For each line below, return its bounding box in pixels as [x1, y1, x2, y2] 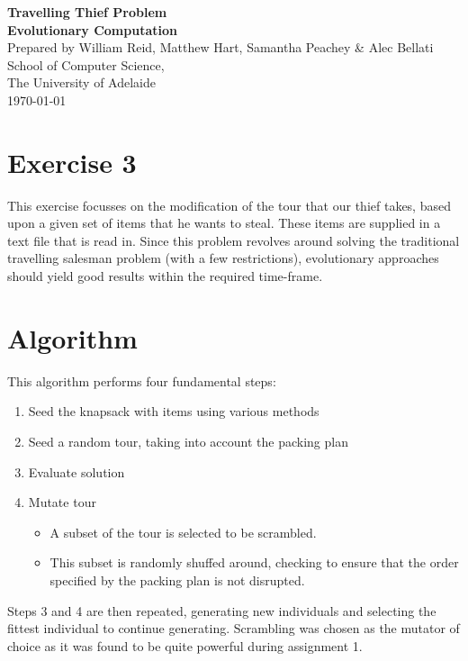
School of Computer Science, [7, 55, 165, 74]
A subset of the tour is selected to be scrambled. [49, 522, 317, 541]
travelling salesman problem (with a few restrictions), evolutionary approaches [7, 249, 439, 267]
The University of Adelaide [7, 73, 157, 92]
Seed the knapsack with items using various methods [28, 402, 319, 421]
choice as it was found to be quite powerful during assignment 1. [7, 636, 363, 655]
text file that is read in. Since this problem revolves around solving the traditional [7, 231, 460, 249]
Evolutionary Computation [7, 20, 177, 39]
